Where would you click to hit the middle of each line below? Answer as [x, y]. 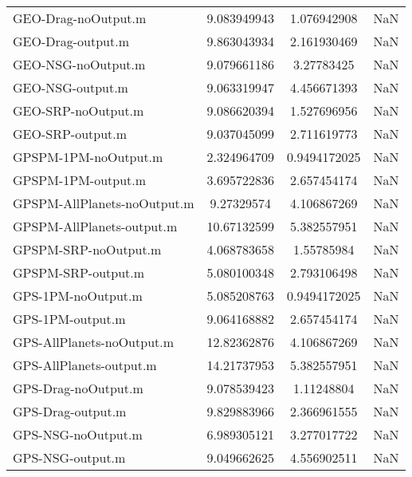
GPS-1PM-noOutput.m [78, 296]
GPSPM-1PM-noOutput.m [88, 157]
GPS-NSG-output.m [69, 457]
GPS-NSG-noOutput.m [78, 434]
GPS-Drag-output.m [70, 411]
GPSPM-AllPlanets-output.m [95, 226]
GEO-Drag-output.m [71, 41]
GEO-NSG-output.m [71, 87]
